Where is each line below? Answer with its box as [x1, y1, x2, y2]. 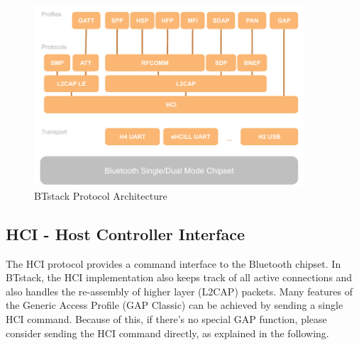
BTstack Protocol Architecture [34, 188, 167, 203]
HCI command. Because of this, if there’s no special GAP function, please [6, 312, 327, 326]
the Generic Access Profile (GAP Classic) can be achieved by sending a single [6, 298, 343, 312]
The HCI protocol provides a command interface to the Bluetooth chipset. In [6, 256, 341, 271]
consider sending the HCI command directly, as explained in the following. [6, 325, 329, 340]
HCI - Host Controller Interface [6, 222, 245, 244]
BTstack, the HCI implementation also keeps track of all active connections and [6, 270, 353, 285]
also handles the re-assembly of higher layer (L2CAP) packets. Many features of [6, 283, 353, 298]
